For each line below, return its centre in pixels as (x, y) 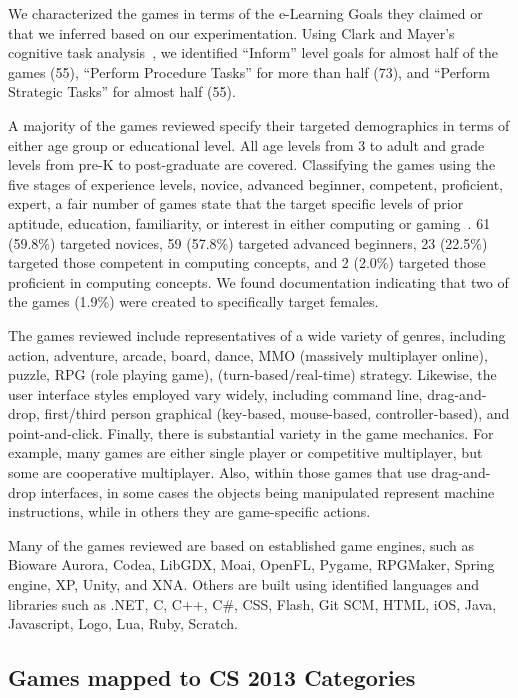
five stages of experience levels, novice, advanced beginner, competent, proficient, (255, 183)
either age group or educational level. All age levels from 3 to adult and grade (246, 144)
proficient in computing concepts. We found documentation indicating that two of (258, 281)
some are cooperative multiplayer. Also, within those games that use (217, 472)
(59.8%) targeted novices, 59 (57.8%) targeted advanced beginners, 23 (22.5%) (248, 242)
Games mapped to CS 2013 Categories (212, 677)
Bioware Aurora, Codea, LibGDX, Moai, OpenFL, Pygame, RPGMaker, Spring (251, 564)
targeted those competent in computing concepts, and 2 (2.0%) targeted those (247, 262)
